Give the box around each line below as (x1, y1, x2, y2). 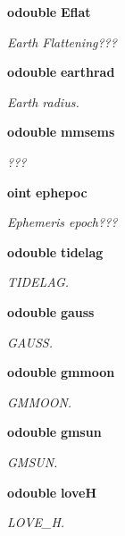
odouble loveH (7, 482, 97, 501)
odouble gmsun (7, 423, 102, 441)
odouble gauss (7, 302, 95, 321)
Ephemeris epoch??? (7, 213, 118, 231)
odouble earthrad (7, 63, 115, 81)
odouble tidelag (7, 242, 104, 261)
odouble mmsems (7, 122, 115, 141)
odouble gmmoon (7, 363, 115, 381)
